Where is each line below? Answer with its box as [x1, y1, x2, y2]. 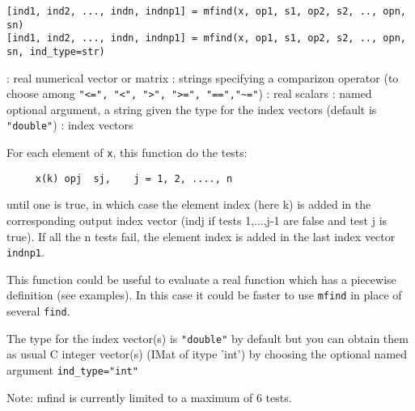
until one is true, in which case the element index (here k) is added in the [6, 196, 371, 213]
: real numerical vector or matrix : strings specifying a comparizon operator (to [6, 69, 399, 86]
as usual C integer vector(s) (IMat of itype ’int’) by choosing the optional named [6, 345, 408, 362]
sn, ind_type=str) [6, 45, 105, 57]
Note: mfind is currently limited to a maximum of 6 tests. [6, 388, 292, 405]
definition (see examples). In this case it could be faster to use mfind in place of [6, 286, 402, 303]
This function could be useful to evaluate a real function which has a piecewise [6, 270, 396, 287]
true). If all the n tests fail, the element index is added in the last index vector [6, 227, 396, 244]
